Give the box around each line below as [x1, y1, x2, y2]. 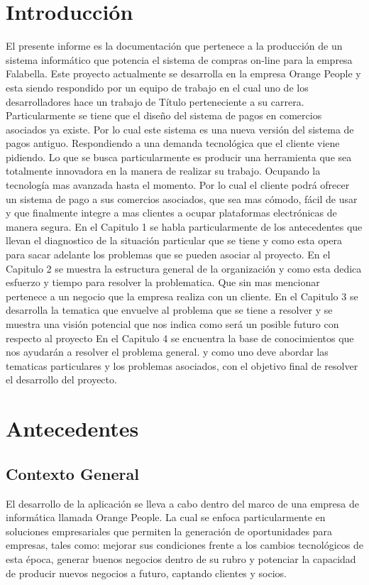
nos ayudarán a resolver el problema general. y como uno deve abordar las [6, 344, 329, 359]
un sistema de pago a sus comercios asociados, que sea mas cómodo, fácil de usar [6, 191, 358, 206]
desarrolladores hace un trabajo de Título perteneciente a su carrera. [6, 94, 304, 109]
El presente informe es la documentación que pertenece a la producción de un [6, 38, 343, 53]
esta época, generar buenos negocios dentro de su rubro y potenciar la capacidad [6, 551, 356, 566]
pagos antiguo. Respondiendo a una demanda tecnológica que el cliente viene [6, 136, 340, 151]
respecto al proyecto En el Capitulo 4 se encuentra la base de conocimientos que [6, 330, 354, 345]
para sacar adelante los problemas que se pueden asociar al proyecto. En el [6, 247, 331, 262]
